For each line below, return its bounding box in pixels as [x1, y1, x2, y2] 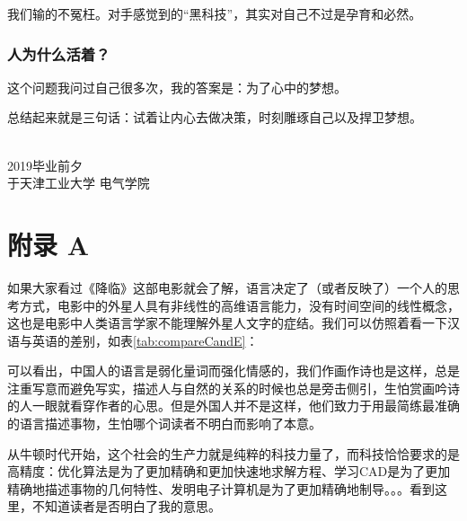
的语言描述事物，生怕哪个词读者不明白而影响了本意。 [7, 414, 322, 433]
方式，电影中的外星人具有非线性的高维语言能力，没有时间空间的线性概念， [19, 296, 460, 314]
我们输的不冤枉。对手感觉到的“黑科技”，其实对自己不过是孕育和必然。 [7, 4, 422, 22]
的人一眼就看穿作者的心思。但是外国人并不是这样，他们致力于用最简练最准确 [7, 396, 460, 415]
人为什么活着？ [7, 42, 110, 65]
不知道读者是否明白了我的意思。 [31, 497, 221, 516]
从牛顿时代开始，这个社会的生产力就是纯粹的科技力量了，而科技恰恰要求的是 [7, 444, 460, 463]
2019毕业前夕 [7, 155, 83, 174]
